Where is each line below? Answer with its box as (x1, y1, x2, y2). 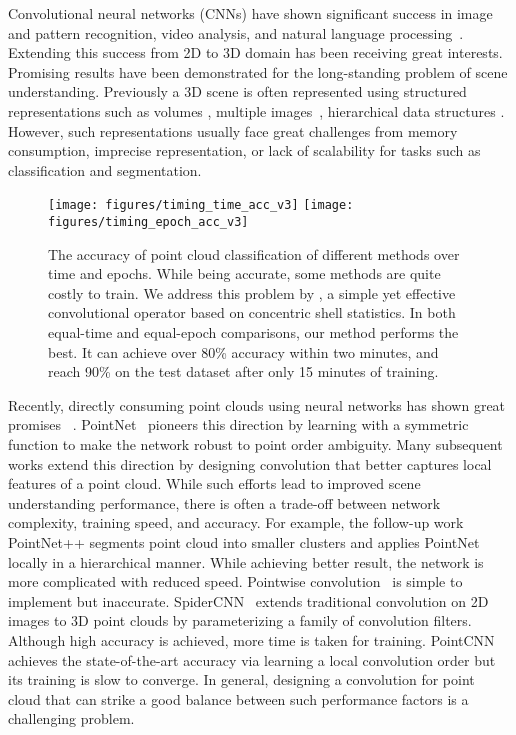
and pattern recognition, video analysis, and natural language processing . (8, 22, 464, 43)
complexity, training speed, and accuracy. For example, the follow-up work (8, 512, 464, 533)
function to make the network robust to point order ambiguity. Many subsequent (8, 434, 503, 454)
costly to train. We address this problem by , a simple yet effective (48, 282, 456, 303)
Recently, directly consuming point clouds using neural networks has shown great (8, 394, 506, 415)
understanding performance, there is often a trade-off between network (8, 492, 441, 513)
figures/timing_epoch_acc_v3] (48, 215, 249, 229)
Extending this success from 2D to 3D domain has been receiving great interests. (8, 42, 503, 63)
